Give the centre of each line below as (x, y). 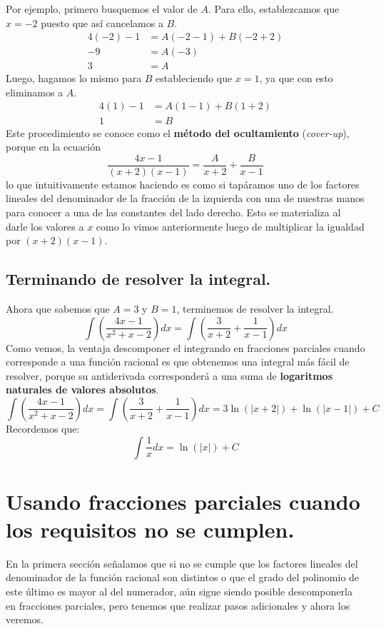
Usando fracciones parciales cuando (183, 501)
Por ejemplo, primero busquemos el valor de (102, 9)
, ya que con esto (296, 78)
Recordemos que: (43, 428)
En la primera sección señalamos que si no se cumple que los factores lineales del (182, 563)
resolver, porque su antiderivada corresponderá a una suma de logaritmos (169, 375)
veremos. (25, 619)
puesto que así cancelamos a (102, 22)
